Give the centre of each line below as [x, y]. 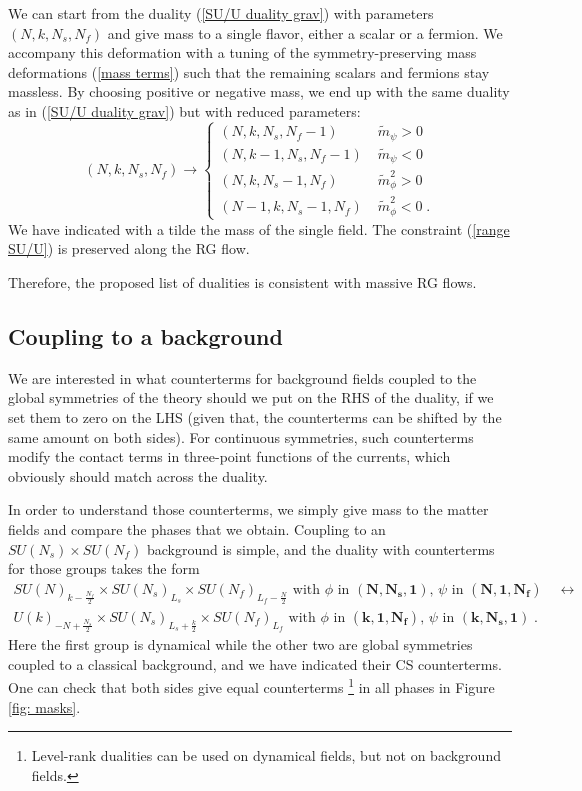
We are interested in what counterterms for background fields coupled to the [242, 377]
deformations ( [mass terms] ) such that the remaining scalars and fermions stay [249, 71]
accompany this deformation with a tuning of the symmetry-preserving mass [242, 52]
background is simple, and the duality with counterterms [320, 548]
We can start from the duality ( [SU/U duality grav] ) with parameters [221, 13]
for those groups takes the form [104, 568]
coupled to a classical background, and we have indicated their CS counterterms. [255, 663]
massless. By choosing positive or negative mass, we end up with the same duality [259, 91]
